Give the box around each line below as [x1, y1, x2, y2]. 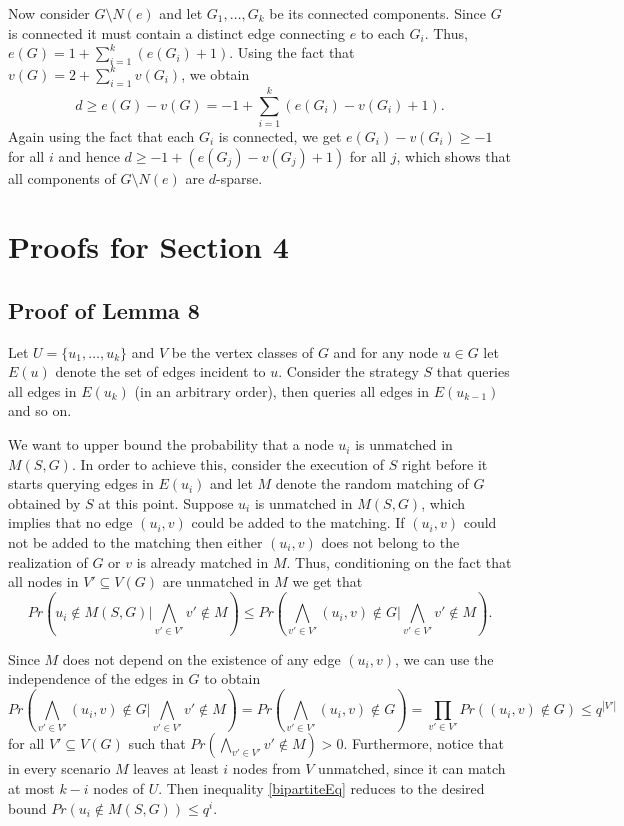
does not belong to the [321, 532, 460, 553]
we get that [292, 571, 363, 592]
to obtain [204, 668, 261, 689]
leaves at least [133, 758, 219, 779]
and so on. [8, 400, 72, 421]
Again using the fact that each [8, 125, 195, 146]
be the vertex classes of [171, 341, 314, 362]
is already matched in [136, 551, 269, 572]
